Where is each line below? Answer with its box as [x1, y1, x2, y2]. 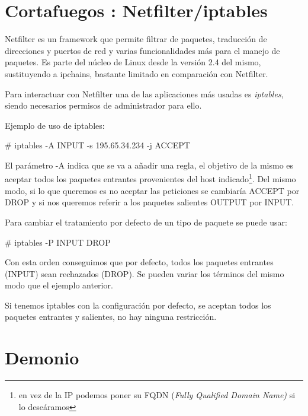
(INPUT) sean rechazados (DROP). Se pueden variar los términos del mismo [5, 267, 284, 280]
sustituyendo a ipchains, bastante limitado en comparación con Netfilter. [5, 67, 268, 80]
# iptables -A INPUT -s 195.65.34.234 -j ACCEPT [5, 139, 190, 151]
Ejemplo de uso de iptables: [5, 119, 105, 131]
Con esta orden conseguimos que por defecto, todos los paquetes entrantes [5, 256, 274, 268]
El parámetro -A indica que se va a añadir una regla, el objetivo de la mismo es [5, 158, 294, 171]
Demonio [5, 345, 79, 370]
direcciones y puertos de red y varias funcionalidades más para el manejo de [5, 44, 280, 56]
